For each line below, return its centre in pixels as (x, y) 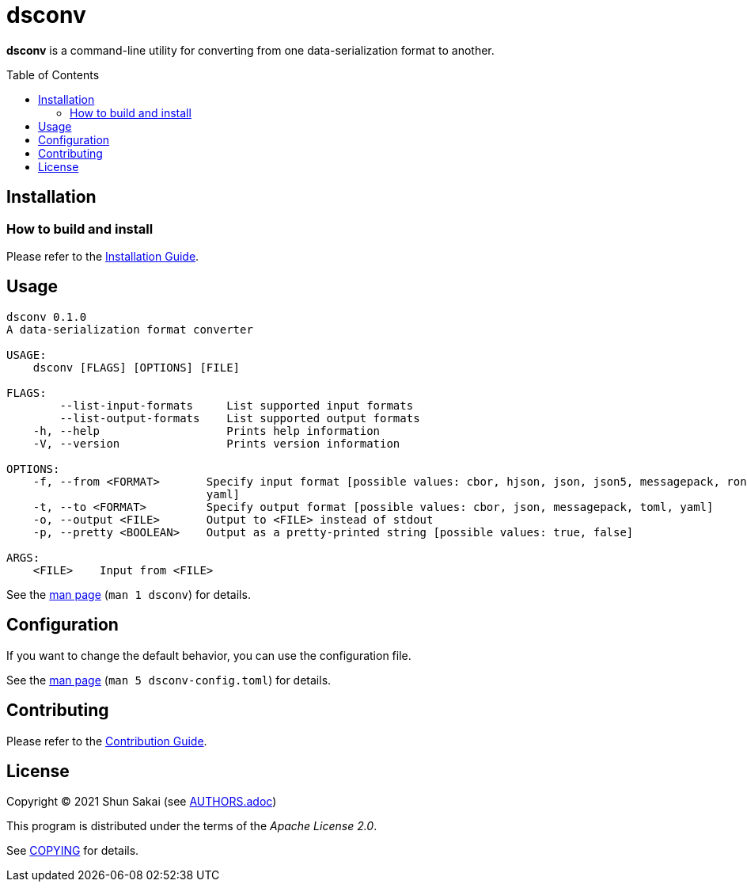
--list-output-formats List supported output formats (240, 418)
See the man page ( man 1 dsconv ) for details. (129, 594)
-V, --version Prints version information (216, 443)
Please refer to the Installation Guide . (103, 256)
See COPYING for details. (73, 851)
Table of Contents (53, 74)
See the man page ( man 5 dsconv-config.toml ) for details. (169, 680)
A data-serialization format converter (130, 329)
